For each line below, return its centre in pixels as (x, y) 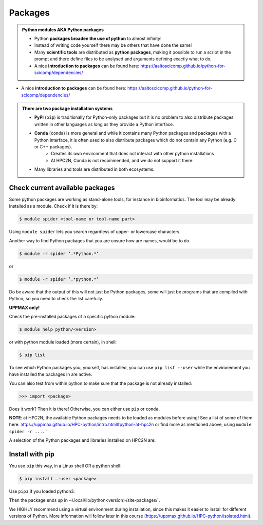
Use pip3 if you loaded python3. (42, 491)
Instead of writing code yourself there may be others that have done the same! (113, 45)
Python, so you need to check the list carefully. (56, 299)
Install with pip (32, 454)
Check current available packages (62, 188)
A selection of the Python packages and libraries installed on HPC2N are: (82, 440)
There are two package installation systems (67, 109)
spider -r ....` (28, 431)
